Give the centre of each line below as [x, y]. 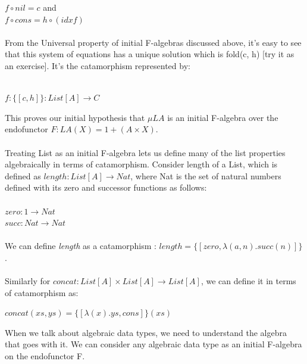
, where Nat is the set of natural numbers [206, 175]
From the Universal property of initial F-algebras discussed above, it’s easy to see [153, 42]
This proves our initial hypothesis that [75, 117]
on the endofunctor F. [45, 356]
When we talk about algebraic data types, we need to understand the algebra [146, 332]
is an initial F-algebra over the [223, 117]
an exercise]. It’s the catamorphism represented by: [98, 65]
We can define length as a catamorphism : [81, 246]
